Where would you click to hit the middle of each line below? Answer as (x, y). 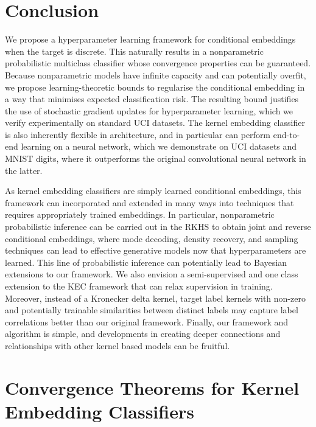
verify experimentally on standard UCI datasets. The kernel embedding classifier (155, 123)
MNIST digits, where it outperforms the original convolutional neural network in (156, 158)
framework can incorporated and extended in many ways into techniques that (149, 202)
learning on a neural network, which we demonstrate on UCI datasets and (159, 146)
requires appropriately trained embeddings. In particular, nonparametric (140, 214)
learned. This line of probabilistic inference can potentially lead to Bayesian (146, 262)
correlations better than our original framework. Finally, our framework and (147, 321)
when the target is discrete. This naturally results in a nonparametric (134, 51)
